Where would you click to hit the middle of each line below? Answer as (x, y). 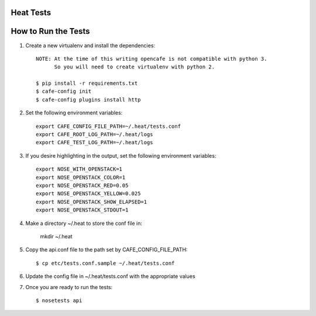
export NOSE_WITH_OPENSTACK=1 (79, 169)
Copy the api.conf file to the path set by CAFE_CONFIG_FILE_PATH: (107, 250)
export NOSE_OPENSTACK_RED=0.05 (82, 185)
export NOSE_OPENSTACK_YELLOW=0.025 (88, 194)
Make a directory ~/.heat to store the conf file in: (84, 223)
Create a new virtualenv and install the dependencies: (90, 45)
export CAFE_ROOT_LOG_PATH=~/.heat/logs (95, 135)
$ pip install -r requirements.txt (87, 84)
